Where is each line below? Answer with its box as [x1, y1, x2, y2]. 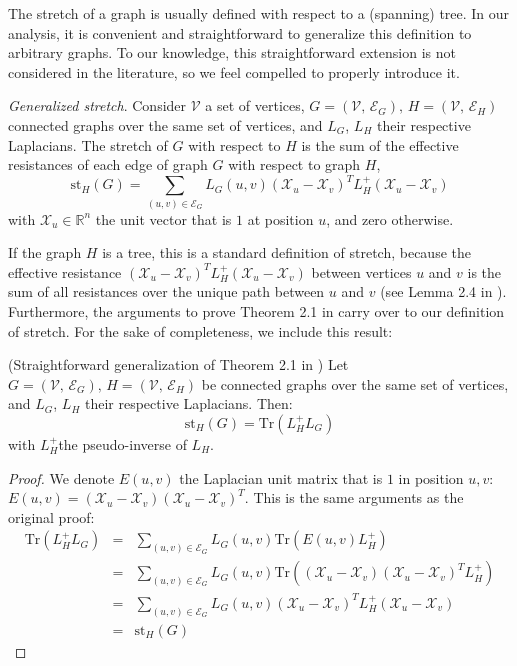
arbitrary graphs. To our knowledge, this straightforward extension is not [8, 42, 456, 63]
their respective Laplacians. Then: [84, 393, 293, 414]
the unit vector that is [95, 208, 232, 229]
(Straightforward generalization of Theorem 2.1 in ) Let [8, 354, 349, 375]
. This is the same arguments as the [244, 487, 464, 508]
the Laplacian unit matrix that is [179, 467, 383, 488]
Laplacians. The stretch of [8, 134, 168, 155]
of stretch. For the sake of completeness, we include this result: [8, 320, 393, 341]
